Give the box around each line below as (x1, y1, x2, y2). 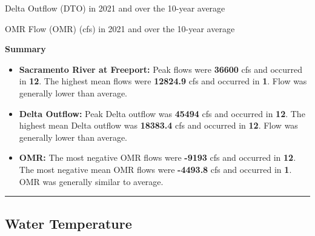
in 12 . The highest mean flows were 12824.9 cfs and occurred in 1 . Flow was (19, 75, 307, 87)
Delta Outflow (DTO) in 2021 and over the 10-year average (5, 2, 225, 14)
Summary (5, 42, 46, 55)
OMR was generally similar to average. (19, 175, 164, 187)
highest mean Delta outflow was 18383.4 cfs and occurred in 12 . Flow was (19, 119, 298, 132)
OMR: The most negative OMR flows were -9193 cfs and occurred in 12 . (19, 151, 296, 164)
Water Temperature (5, 214, 132, 232)
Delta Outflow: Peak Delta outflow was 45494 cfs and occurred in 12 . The (19, 107, 305, 120)
